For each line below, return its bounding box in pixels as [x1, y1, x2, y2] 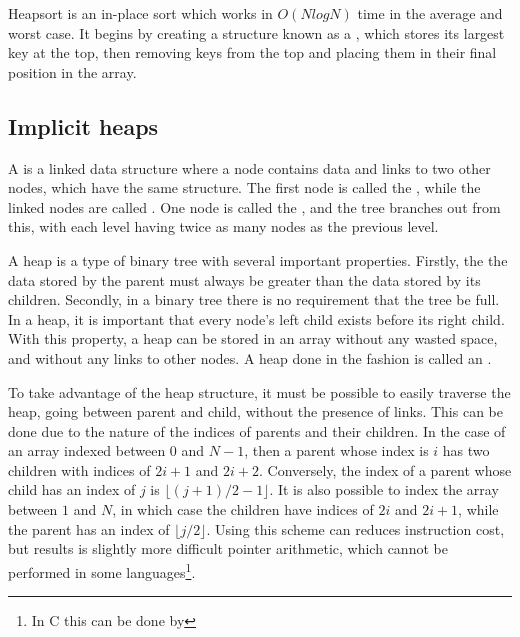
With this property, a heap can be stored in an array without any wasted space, [8, 328, 498, 349]
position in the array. [8, 61, 137, 82]
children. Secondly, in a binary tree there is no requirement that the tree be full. [8, 289, 500, 310]
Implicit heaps [8, 110, 159, 141]
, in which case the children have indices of [112, 499, 374, 520]
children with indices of [8, 459, 151, 480]
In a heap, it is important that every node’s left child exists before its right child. [8, 308, 505, 329]
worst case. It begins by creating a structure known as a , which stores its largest [8, 22, 505, 43]
